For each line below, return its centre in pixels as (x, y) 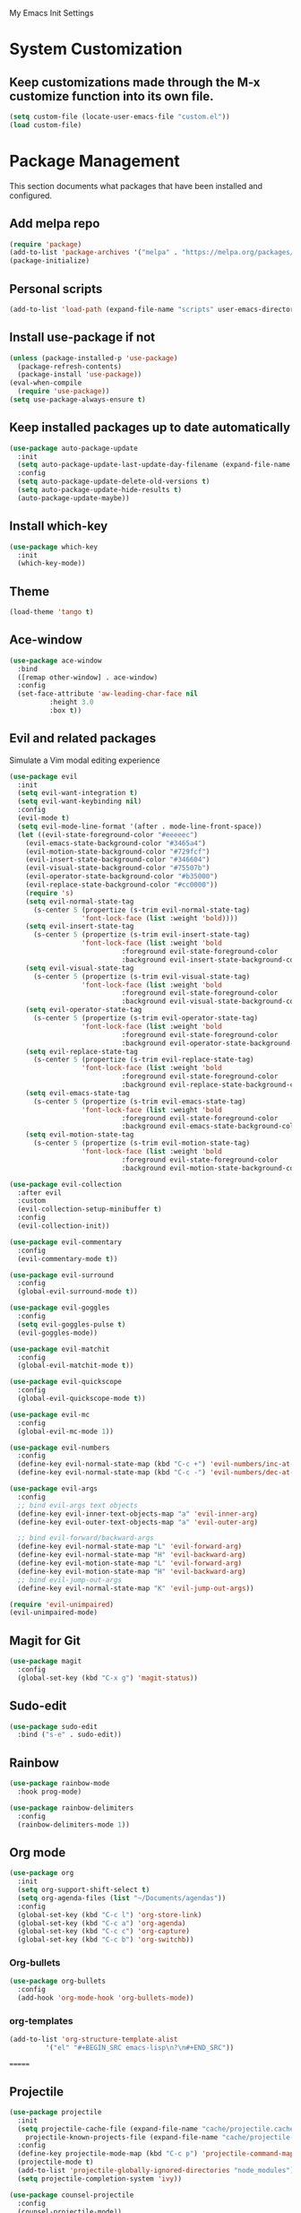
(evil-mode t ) (43, 818)
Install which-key (59, 527)
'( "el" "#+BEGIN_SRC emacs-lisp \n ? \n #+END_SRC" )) (140, 2048)
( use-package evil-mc (50, 1414)
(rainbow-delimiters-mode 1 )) (73, 1824)
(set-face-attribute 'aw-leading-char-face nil (108, 694)
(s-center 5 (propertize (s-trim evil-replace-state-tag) (143, 1060)
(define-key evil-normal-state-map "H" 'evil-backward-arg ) (132, 1555)
